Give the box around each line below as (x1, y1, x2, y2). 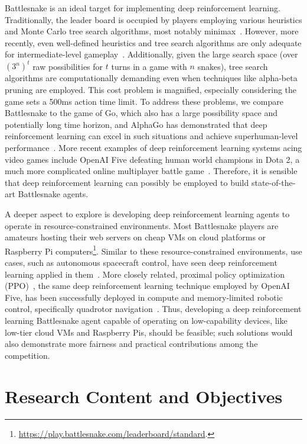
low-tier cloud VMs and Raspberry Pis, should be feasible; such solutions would (5, 326, 293, 338)
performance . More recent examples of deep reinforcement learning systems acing (5, 141, 302, 154)
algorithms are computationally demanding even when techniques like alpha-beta (5, 72, 298, 84)
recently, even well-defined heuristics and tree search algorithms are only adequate (5, 36, 302, 49)
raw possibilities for (32, 60, 103, 72)
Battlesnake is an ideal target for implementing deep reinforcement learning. (5, 2, 280, 14)
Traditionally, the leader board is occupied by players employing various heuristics (5, 13, 302, 25)
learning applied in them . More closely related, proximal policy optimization (5, 268, 285, 280)
